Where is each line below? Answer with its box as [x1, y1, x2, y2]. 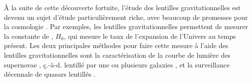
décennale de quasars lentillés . [4, 69, 96, 79]
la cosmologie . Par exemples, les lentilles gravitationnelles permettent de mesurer [4, 21, 248, 32]
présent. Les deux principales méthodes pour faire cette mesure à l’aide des [4, 40, 229, 50]
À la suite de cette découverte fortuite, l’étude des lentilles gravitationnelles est [4, 2, 241, 12]
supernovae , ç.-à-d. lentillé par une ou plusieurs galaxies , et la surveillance [4, 59, 230, 69]
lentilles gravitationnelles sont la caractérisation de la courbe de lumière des [4, 49, 231, 60]
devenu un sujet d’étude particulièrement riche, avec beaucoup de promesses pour [4, 12, 248, 22]
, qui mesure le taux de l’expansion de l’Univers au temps [63, 31, 236, 41]
